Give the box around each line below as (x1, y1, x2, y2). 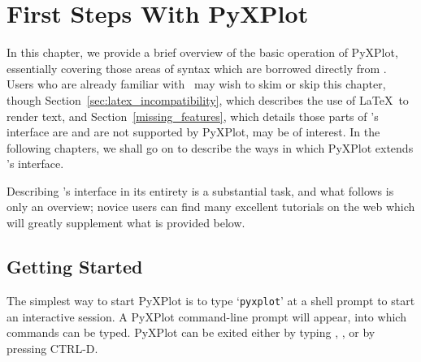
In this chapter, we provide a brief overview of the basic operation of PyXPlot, (7, 44, 398, 61)
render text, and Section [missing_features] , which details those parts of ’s (7, 107, 379, 124)
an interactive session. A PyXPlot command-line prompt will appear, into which (7, 308, 406, 325)
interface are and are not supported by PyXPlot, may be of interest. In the (7, 123, 380, 140)
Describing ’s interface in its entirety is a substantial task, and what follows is (7, 182, 394, 199)
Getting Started (7, 254, 143, 279)
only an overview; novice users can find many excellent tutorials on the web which (7, 198, 415, 215)
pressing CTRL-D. (7, 339, 98, 356)
